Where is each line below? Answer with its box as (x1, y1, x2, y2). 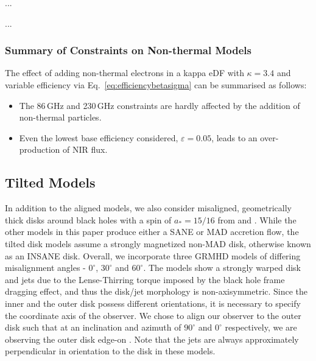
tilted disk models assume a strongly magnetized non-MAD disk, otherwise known (5, 237, 311, 250)
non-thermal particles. (19, 111, 102, 124)
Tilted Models (5, 173, 96, 192)
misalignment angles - (5, 261, 86, 274)
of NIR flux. (63, 143, 108, 156)
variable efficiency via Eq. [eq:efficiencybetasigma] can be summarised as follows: (5, 79, 307, 91)
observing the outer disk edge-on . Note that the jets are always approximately (5, 332, 299, 345)
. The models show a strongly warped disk (143, 261, 301, 274)
